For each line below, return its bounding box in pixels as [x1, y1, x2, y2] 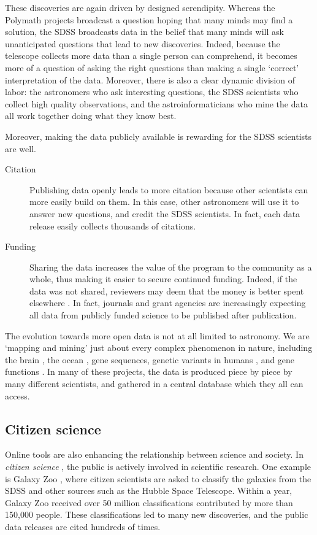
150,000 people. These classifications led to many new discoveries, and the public [5, 508, 308, 521]
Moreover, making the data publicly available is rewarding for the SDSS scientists [5, 129, 312, 142]
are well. [5, 142, 36, 155]
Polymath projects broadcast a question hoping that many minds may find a [5, 13, 293, 26]
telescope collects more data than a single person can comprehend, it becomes [5, 49, 297, 62]
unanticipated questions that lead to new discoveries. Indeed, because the [5, 37, 280, 50]
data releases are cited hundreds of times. [5, 520, 161, 533]
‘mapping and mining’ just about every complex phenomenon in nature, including [5, 341, 313, 354]
